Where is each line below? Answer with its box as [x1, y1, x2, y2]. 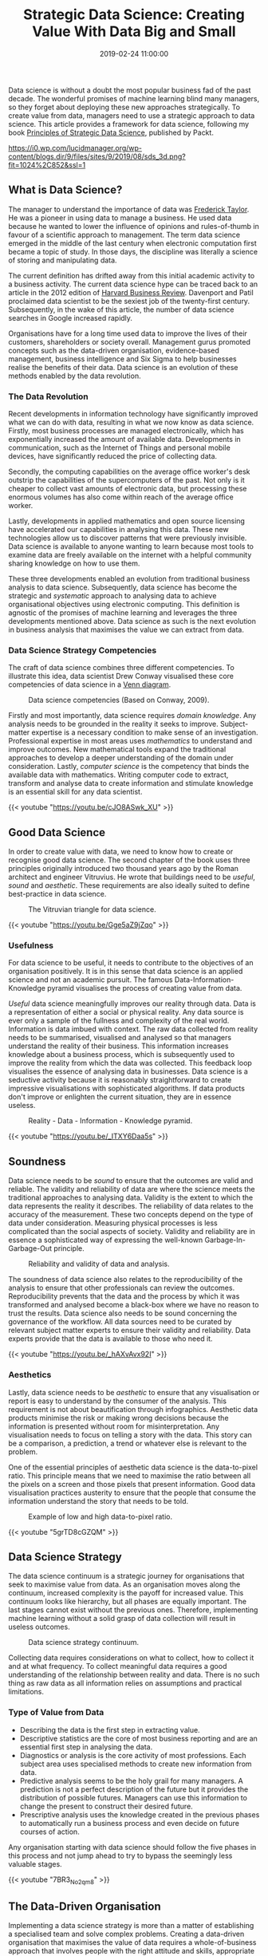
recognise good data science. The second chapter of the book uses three [8, 855, 250, 865]
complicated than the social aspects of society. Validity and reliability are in [8, 1227, 255, 1236]
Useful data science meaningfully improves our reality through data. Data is [8, 999, 257, 1008]
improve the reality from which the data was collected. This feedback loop [8, 1059, 253, 1068]
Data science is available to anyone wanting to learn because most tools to [8, 542, 254, 551]
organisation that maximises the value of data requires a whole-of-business [8, 1938, 257, 1947]
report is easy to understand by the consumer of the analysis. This [8, 1396, 227, 1406]
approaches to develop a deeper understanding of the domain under [8, 753, 234, 763]
